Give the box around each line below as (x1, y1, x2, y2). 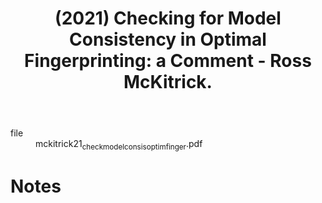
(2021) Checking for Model (54, 7, 282, 30)
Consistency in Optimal (69, 28, 267, 51)
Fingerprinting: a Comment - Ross (24, 50, 312, 72)
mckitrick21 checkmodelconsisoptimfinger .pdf (35, 138, 203, 152)
